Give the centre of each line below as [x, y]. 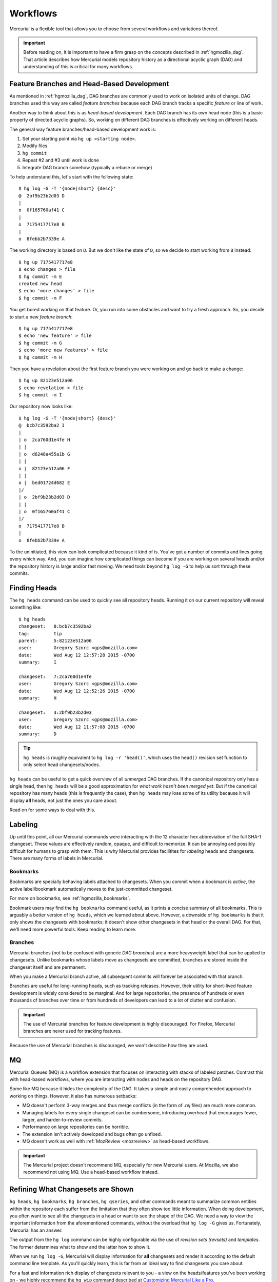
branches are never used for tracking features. [73, 1031]
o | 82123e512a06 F [44, 468]
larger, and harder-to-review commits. [63, 1119]
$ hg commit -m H [40, 357]
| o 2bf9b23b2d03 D [44, 497]
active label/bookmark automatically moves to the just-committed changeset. [91, 889]
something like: [26, 607]
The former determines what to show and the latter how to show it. [80, 1247]
